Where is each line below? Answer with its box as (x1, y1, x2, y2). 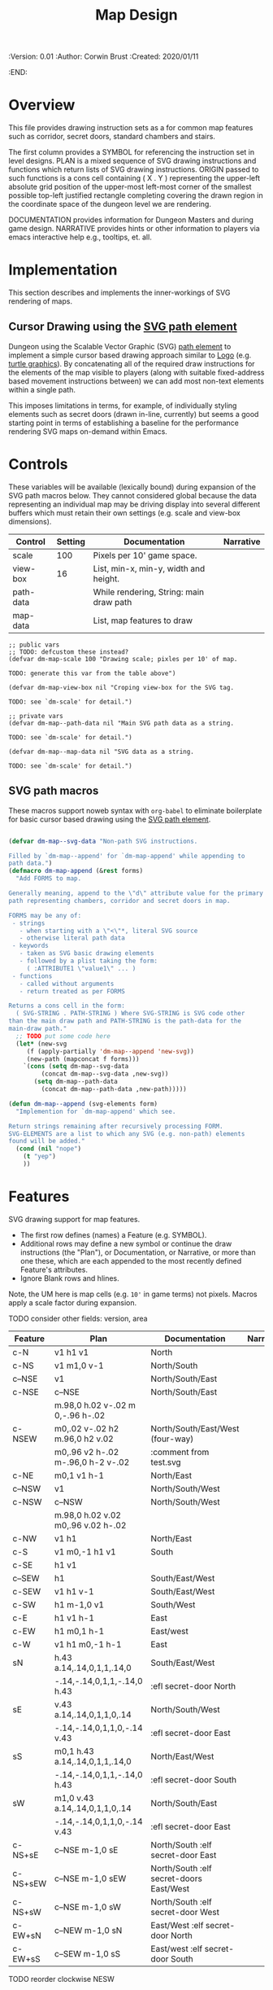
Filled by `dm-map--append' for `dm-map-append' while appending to (8, 852, 245, 860)
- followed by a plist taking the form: (19, 957, 158, 965)
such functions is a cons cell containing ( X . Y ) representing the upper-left (8, 173, 261, 183)
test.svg (150, 1456, 181, 1467)
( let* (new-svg (15, 1040, 67, 1048)
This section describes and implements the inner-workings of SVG (8, 287, 231, 298)
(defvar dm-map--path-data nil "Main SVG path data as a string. (8, 719, 234, 727)
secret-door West (150, 1906, 219, 1918)
